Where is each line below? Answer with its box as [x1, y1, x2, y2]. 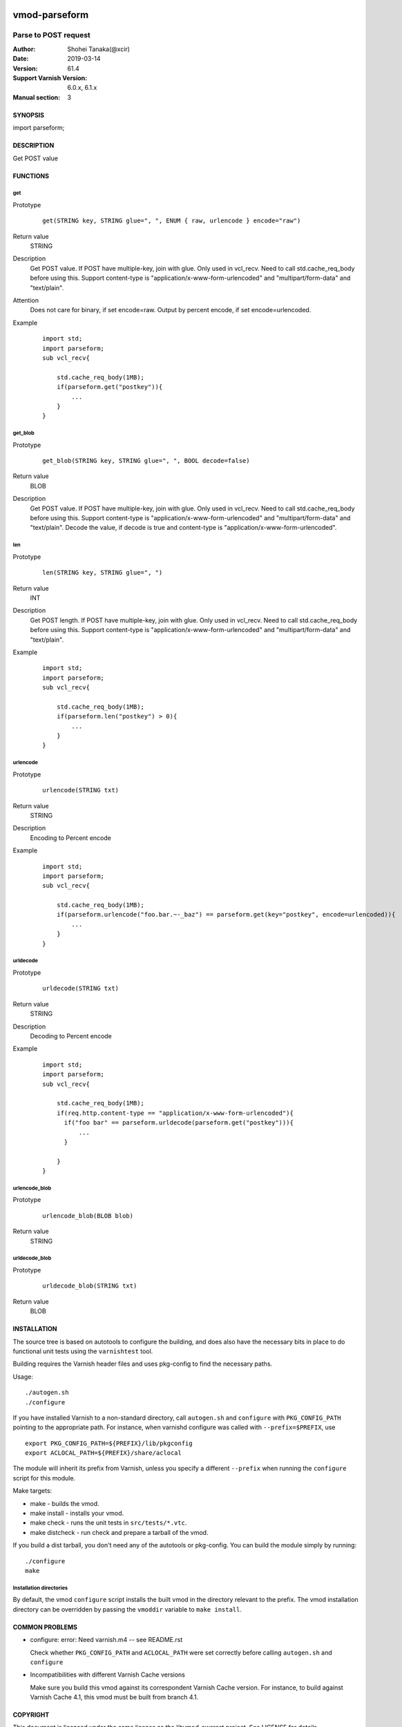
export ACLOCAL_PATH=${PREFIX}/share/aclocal [25, 1449, 182, 1457]
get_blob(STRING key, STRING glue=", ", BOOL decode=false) [42, 457, 250, 465]
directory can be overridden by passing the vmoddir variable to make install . [12, 1605, 242, 1613]
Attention [12, 296, 39, 304]
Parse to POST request [12, 30, 91, 40]
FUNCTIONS [12, 171, 50, 180]
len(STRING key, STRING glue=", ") [42, 569, 163, 577]
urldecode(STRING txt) [42, 984, 119, 993]
